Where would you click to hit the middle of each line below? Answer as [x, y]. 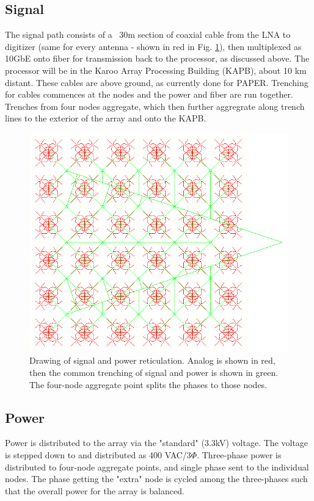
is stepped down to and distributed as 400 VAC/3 [98, 454]
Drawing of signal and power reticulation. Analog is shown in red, [152, 360]
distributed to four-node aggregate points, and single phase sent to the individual [157, 467]
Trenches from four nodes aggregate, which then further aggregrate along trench [155, 106]
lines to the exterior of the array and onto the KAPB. [106, 118]
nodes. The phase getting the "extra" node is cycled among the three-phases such [156, 479]
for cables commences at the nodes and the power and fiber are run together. [149, 94]
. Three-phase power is [239, 454]
